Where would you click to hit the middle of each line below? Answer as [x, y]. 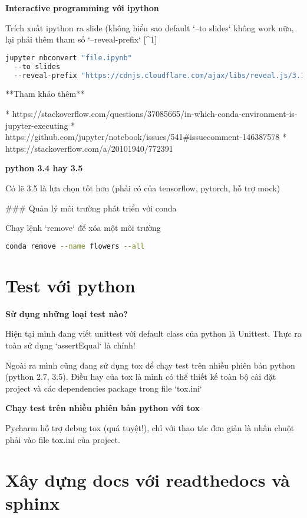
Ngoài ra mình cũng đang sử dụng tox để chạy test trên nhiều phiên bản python [150, 365]
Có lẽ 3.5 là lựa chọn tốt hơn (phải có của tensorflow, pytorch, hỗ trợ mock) [143, 188]
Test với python [70, 285]
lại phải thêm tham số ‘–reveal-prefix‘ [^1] [81, 39]
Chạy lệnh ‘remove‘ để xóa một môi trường [83, 228]
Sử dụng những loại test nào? [67, 313]
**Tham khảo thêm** [45, 94]
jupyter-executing [37, 125]
